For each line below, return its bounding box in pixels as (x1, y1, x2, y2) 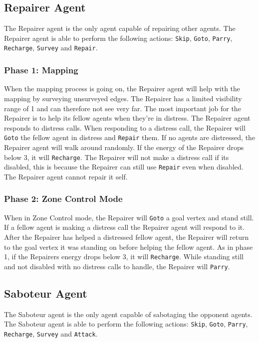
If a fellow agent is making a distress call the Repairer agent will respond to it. (4, 222, 245, 232)
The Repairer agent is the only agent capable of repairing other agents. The (4, 23, 236, 33)
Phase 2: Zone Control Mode (4, 192, 123, 205)
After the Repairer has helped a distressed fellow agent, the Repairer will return (4, 231, 249, 242)
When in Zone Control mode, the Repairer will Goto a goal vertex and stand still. (4, 212, 254, 222)
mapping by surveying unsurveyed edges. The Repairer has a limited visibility (4, 93, 242, 103)
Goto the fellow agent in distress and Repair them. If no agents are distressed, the (4, 132, 256, 143)
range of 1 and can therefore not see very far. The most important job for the (4, 103, 241, 113)
